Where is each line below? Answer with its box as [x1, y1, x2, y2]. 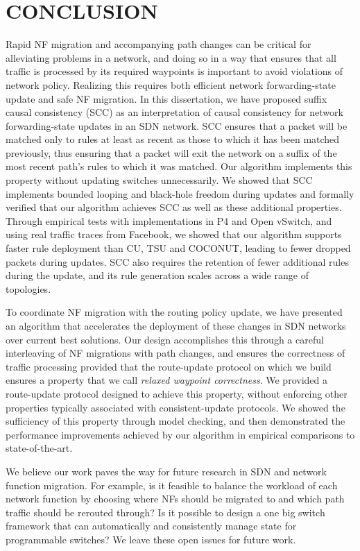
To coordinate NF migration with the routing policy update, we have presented [6, 305, 343, 319]
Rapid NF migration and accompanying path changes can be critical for [6, 37, 311, 51]
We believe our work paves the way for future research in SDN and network [6, 464, 327, 478]
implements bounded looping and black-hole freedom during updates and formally [6, 186, 354, 201]
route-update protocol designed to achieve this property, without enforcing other [6, 386, 348, 400]
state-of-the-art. [6, 441, 73, 455]
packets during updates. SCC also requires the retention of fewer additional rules [6, 254, 349, 269]
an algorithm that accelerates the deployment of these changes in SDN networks [6, 319, 346, 332]
